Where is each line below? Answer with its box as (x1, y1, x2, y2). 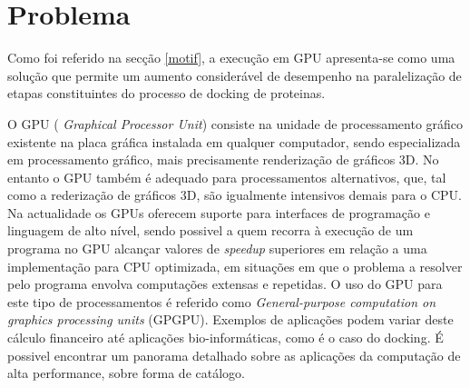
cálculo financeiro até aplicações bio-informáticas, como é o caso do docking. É (7, 328, 444, 347)
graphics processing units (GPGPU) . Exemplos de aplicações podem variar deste (7, 310, 454, 329)
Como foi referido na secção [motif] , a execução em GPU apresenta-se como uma (7, 48, 455, 67)
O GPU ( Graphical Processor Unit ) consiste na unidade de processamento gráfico (7, 114, 464, 133)
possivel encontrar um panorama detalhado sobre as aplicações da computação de (7, 345, 461, 364)
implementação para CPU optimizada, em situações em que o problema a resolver (7, 256, 463, 275)
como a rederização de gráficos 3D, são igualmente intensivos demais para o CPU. (7, 185, 462, 204)
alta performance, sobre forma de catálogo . (7, 363, 245, 383)
